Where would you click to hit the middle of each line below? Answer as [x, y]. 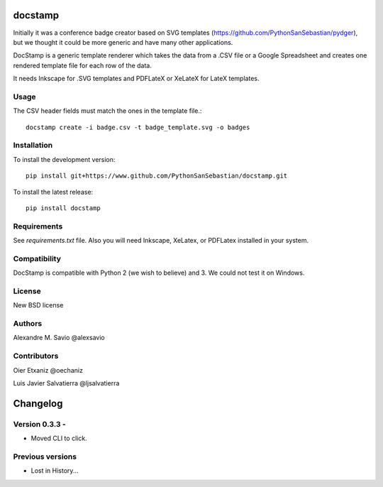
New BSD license [38, 305]
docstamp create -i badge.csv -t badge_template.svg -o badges [138, 127]
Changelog [38, 404]
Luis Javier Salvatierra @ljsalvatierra [66, 383]
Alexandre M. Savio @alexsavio [59, 338]
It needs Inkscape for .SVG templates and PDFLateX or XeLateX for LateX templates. [136, 79]
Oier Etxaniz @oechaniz [48, 370]
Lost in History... [55, 471]
